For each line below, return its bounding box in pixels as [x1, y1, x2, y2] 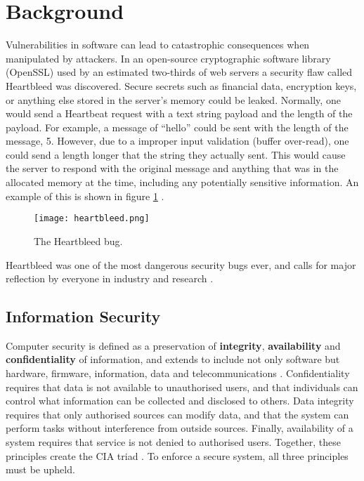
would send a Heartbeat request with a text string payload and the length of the [6, 106, 353, 121]
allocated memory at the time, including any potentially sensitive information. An [6, 175, 359, 190]
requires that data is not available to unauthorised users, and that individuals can [6, 379, 358, 394]
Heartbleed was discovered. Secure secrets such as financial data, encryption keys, [6, 78, 357, 93]
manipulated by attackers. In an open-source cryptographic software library [6, 51, 331, 65]
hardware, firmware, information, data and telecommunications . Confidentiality [6, 366, 350, 381]
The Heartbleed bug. [34, 233, 123, 248]
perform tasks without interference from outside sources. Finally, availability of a [6, 421, 353, 435]
